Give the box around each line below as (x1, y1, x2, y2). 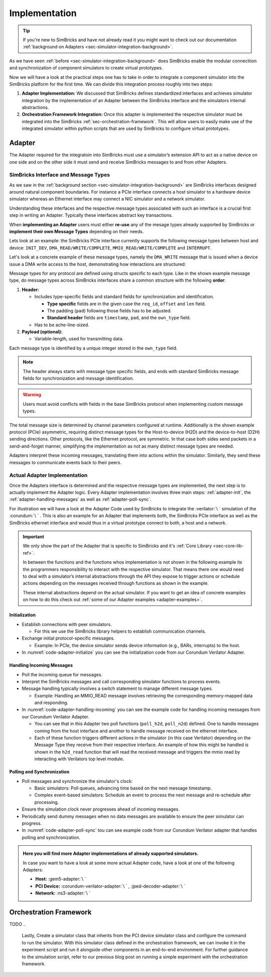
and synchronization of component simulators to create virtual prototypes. (9, 65, 163, 71)
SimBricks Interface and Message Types (9, 171, 110, 179)
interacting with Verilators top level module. (34, 756, 124, 762)
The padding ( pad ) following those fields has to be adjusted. (47, 307, 172, 314)
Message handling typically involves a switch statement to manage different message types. (22, 685, 213, 691)
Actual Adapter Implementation (9, 472, 88, 479)
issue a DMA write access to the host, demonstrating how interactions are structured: (9, 261, 186, 267)
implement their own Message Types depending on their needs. (9, 229, 144, 235)
